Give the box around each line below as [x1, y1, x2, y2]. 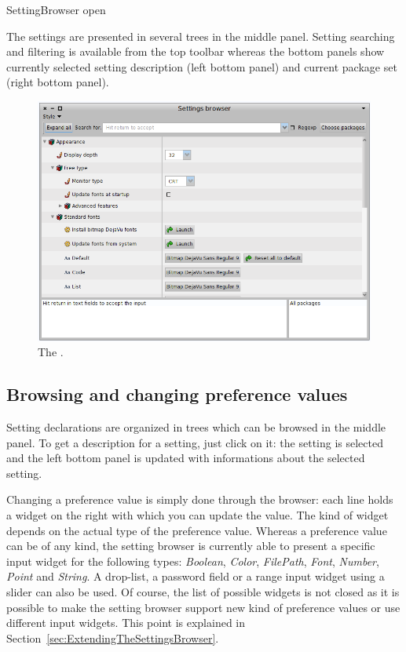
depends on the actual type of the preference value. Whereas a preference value [6, 522, 387, 538]
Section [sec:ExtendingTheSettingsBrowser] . [6, 629, 219, 646]
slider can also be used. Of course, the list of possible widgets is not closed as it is [6, 583, 400, 599]
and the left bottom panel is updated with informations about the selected [6, 450, 365, 466]
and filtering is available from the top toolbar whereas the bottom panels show [6, 43, 385, 60]
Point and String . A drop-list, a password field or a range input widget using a [6, 568, 385, 585]
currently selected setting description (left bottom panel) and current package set [6, 58, 397, 75]
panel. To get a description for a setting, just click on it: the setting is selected [6, 434, 384, 450]
